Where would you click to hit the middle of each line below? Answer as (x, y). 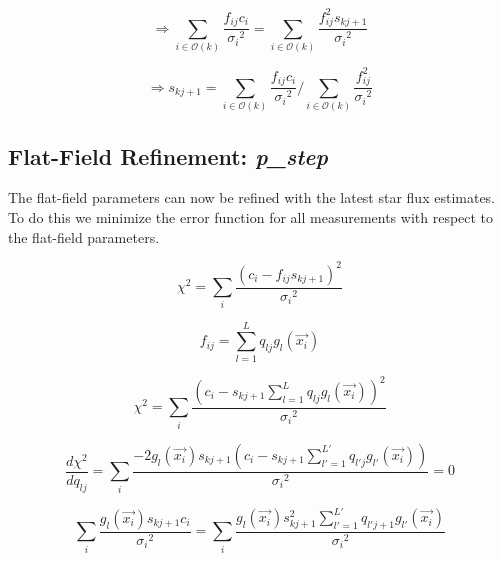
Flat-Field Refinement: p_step (168, 155)
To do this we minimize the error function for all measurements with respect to (251, 216)
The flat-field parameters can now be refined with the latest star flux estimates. (252, 197)
